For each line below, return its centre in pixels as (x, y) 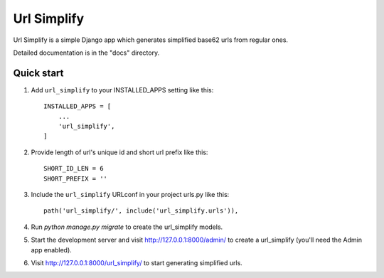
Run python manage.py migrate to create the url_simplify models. (127, 227)
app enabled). (52, 250)
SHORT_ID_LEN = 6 (74, 169)
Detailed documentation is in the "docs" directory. (86, 53)
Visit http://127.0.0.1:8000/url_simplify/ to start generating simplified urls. (137, 262)
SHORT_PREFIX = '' (76, 178)
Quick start (38, 73)
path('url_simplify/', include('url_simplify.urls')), (141, 211)
